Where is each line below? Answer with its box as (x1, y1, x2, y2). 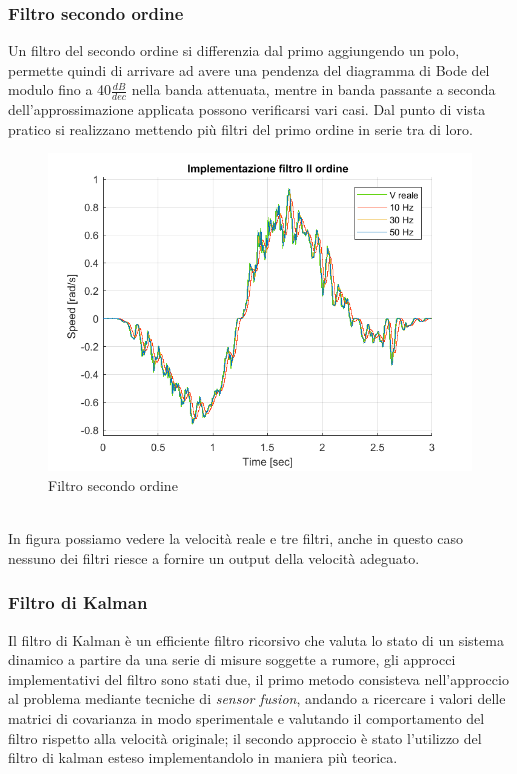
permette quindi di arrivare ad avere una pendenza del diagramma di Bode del (8, 59, 490, 80)
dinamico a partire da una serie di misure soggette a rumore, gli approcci (8, 649, 456, 670)
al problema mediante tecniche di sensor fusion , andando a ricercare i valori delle (8, 688, 506, 709)
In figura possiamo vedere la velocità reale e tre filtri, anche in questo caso (8, 528, 464, 549)
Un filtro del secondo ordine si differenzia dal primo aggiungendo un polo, (8, 40, 460, 61)
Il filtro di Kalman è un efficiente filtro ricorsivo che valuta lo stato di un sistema (8, 629, 504, 650)
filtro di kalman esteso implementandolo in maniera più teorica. (8, 747, 398, 768)
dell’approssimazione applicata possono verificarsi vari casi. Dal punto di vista (8, 99, 486, 120)
